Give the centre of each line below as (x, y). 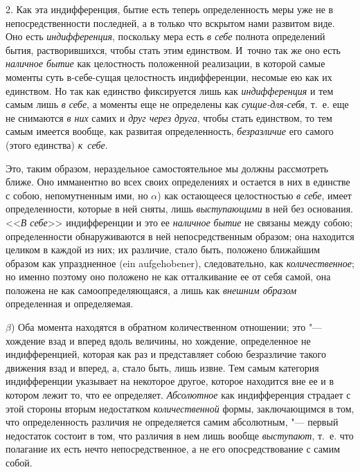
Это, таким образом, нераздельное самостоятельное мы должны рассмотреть (167, 168)
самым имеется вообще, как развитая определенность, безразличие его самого (170, 131)
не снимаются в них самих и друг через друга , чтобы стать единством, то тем (169, 117)
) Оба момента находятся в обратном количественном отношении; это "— (166, 327)
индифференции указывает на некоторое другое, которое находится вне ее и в (170, 381)
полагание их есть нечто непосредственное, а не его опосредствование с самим (173, 449)
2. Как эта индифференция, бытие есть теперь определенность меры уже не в (170, 9)
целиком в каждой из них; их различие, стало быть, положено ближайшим (163, 249)
